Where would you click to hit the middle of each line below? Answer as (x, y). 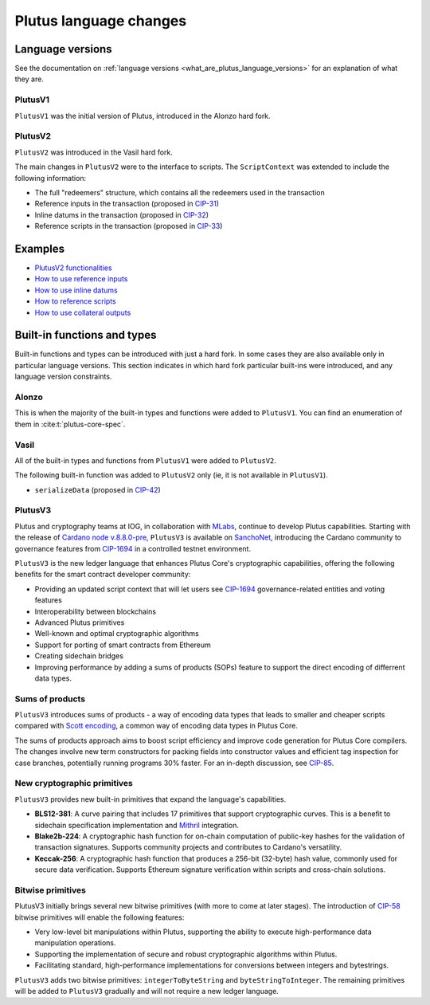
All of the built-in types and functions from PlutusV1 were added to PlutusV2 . (145, 460)
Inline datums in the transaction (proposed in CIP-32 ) (122, 214)
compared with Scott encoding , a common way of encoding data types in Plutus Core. (156, 726)
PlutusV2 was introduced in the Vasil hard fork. (94, 152)
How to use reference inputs (81, 279)
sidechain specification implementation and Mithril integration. (137, 825)
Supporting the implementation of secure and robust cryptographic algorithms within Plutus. (186, 954)
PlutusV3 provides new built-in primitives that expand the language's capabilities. (150, 799)
